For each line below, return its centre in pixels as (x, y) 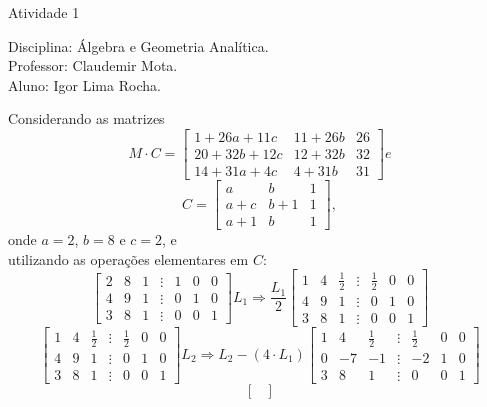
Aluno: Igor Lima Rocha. (84, 84)
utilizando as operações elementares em (128, 258)
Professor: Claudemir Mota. (93, 65)
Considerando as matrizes (86, 118)
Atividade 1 (44, 12)
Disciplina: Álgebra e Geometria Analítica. (138, 45)
